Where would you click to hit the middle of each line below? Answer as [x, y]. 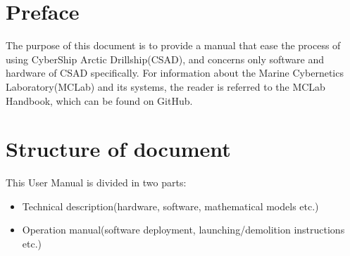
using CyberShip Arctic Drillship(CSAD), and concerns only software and [165, 59]
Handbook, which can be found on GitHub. [99, 100]
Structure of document [118, 149]
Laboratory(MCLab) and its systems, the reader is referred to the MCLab [165, 86]
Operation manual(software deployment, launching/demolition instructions [183, 230]
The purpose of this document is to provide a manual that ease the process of [173, 45]
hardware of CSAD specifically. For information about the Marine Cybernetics [175, 73]
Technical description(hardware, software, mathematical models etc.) [170, 206]
